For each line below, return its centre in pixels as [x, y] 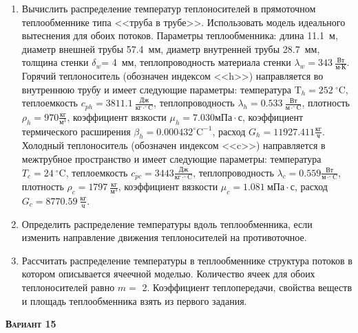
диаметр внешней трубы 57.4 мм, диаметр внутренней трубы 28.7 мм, [171, 48]
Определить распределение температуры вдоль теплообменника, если [167, 223]
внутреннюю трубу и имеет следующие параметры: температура [156, 89]
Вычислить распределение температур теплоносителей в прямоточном [169, 8]
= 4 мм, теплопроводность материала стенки [196, 62]
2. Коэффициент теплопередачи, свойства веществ [247, 287]
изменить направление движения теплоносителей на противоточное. [164, 237]
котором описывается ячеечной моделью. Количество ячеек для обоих [168, 274]
